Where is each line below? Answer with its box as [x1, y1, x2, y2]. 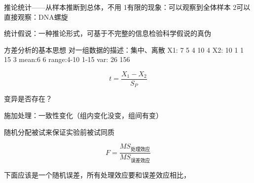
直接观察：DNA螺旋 [4, 11, 68, 22]
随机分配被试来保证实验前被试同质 [4, 126, 114, 137]
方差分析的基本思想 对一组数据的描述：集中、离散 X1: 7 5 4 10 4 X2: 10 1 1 [4, 44, 244, 55]
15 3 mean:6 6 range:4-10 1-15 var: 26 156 [4, 54, 130, 64]
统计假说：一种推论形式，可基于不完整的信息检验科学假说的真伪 [4, 28, 211, 38]
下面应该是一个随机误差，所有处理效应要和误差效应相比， [4, 169, 190, 180]
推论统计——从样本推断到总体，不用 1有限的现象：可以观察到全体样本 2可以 [4, 2, 251, 12]
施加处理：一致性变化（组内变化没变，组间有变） [4, 110, 163, 121]
